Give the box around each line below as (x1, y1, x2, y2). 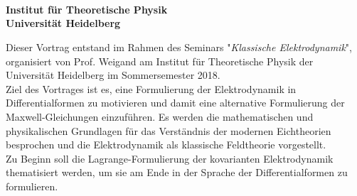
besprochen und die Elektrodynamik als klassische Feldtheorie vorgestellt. (6, 137, 326, 152)
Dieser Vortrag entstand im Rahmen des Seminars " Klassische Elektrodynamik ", (6, 39, 352, 54)
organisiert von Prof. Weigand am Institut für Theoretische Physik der (6, 53, 314, 68)
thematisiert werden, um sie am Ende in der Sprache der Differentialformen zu (6, 165, 348, 180)
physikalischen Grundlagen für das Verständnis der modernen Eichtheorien (6, 123, 331, 138)
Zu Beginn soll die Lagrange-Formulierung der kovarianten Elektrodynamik (6, 151, 334, 165)
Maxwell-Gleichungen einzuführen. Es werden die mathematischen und (6, 109, 314, 124)
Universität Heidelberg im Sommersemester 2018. (6, 67, 220, 82)
